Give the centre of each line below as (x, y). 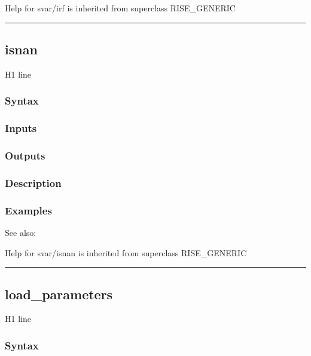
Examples (28, 210)
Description (33, 182)
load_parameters (59, 294)
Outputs (25, 155)
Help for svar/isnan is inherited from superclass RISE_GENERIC (126, 252)
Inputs (21, 128)
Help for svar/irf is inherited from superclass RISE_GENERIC (120, 8)
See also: (21, 232)
